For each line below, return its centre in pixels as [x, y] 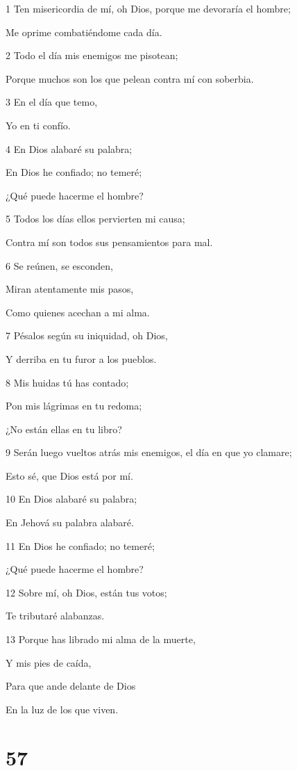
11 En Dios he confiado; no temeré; [80, 545]
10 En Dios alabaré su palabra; [71, 499]
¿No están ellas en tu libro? [64, 429]
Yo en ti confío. [38, 125]
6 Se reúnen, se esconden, [59, 265]
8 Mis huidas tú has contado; [67, 382]
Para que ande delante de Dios [71, 686]
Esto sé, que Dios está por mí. [69, 475]
